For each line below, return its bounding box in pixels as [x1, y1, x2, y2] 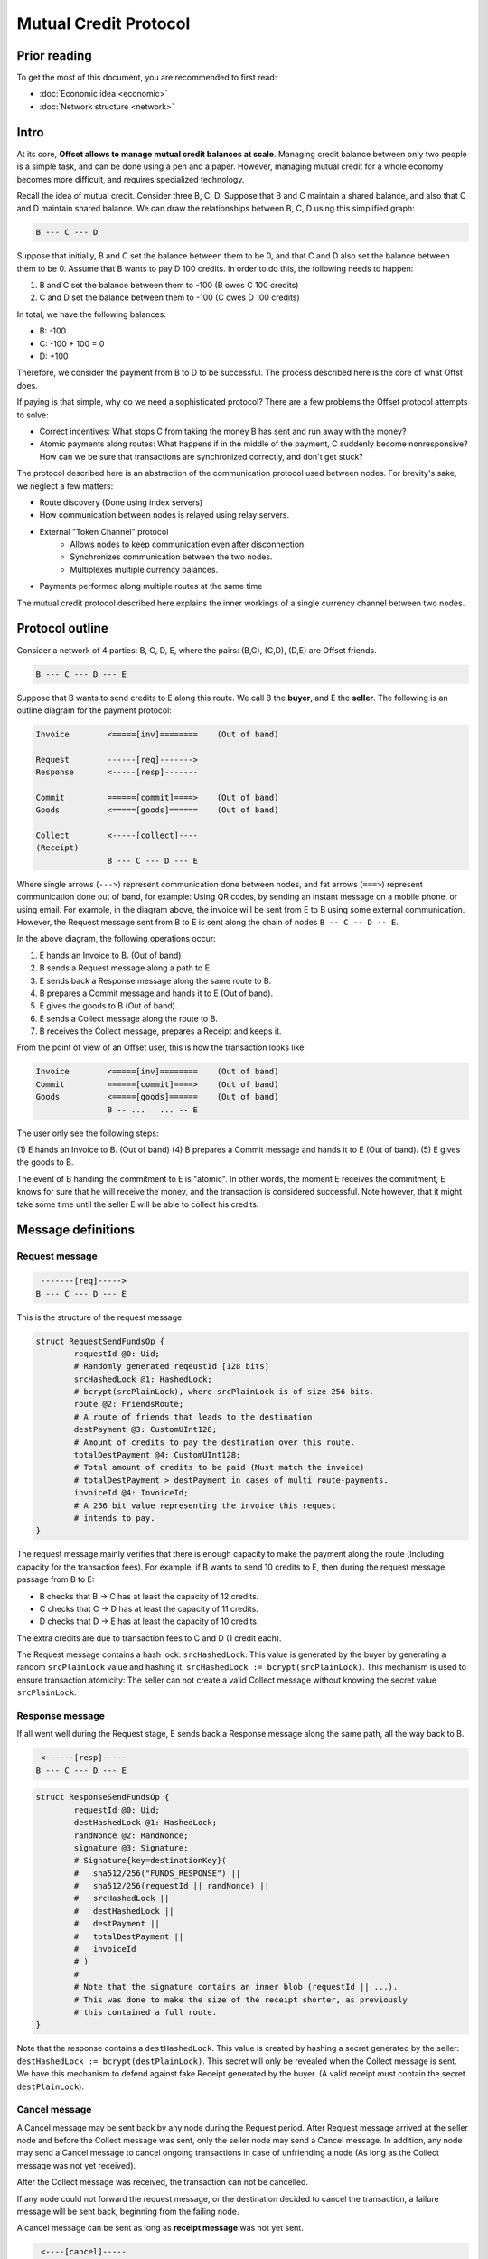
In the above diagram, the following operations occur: [16, 933, 216, 944]
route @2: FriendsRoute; [73, 1399, 184, 1410]
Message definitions [16, 1223, 136, 1238]
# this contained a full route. [73, 2007, 217, 2017]
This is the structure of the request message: [16, 1311, 184, 1323]
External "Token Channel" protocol [39, 526, 169, 537]
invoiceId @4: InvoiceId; [73, 1487, 189, 1498]
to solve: [16, 409, 49, 420]
